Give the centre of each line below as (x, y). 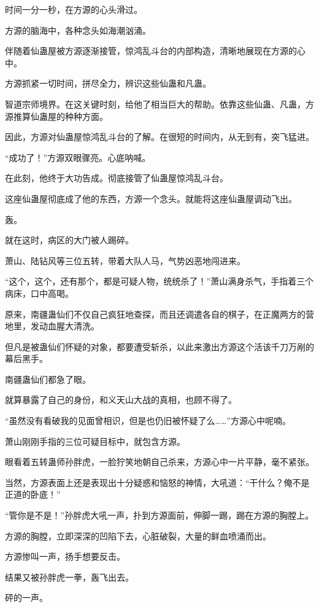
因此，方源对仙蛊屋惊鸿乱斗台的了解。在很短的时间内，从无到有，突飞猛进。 (159, 137)
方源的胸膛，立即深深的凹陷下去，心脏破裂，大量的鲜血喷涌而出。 (138, 535)
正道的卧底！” (33, 494)
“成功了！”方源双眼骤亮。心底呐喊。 (78, 157)
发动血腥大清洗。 (65, 326)
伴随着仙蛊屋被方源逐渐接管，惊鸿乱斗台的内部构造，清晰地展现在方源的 (151, 51)
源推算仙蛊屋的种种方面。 (56, 116)
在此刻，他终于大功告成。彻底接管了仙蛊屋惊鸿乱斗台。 (117, 178)
